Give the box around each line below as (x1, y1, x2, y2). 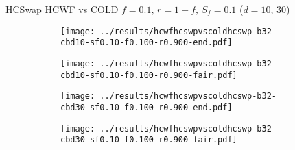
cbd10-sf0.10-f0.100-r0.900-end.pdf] (60, 38, 233, 48)
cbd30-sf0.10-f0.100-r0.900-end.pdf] (60, 102, 233, 112)
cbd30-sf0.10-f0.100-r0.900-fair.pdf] (60, 135, 237, 145)
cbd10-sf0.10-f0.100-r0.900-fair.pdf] (60, 70, 237, 80)
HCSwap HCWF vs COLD (5, 2, 119, 16)
